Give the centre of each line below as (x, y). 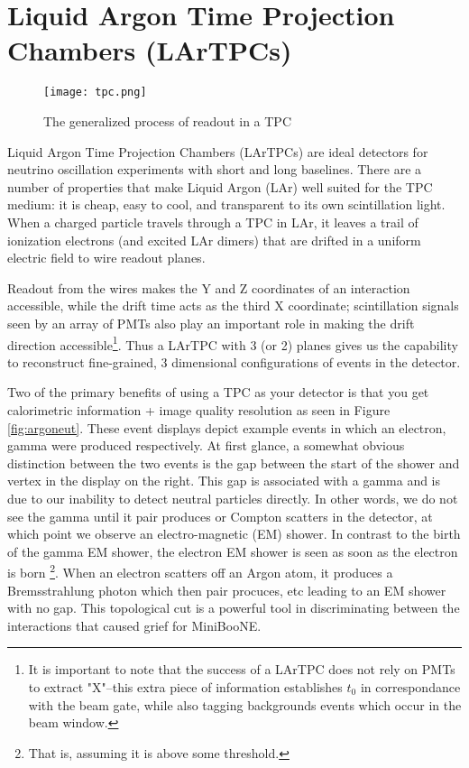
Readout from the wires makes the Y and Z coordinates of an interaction (209, 287)
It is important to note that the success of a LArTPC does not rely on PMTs (242, 669)
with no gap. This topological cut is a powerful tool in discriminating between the (234, 608)
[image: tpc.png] (95, 93)
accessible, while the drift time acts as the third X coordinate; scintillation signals (233, 305)
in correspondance (410, 686)
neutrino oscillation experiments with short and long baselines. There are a (215, 169)
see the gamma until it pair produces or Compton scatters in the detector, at (220, 516)
